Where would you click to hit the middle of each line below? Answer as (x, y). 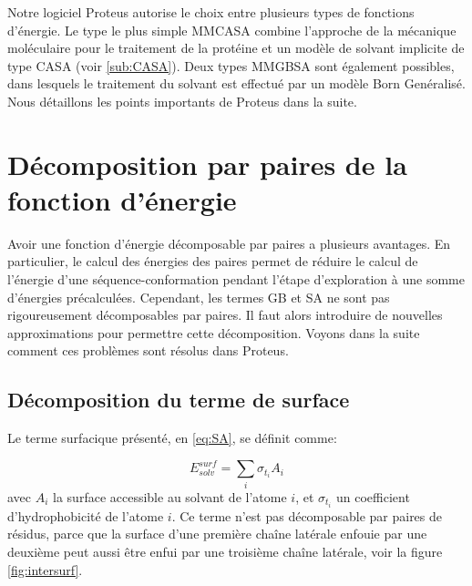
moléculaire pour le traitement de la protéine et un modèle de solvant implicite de (236, 48)
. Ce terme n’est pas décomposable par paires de (307, 515)
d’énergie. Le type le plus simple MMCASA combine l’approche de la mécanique (232, 30)
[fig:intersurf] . (45, 569)
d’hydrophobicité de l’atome (86, 515)
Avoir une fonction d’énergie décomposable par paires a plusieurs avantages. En (229, 243)
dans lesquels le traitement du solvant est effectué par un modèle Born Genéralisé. (236, 83)
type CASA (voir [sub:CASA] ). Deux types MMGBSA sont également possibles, (231, 65)
